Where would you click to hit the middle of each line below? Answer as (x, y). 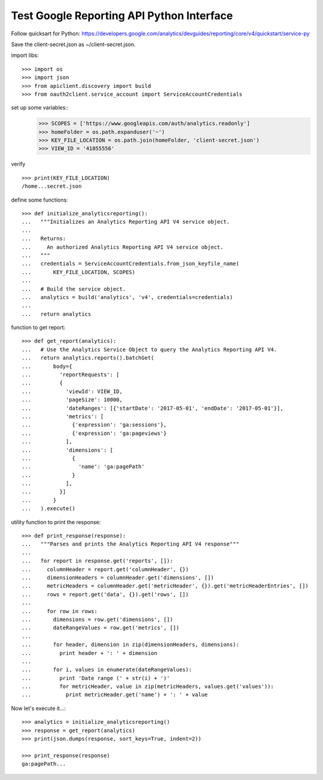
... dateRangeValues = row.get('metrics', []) (100, 628)
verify (18, 164)
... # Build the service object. (74, 289)
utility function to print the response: (56, 522)
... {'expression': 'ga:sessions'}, (94, 425)
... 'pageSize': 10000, (72, 400)
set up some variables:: (40, 108)
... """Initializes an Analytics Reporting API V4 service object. (126, 222)
